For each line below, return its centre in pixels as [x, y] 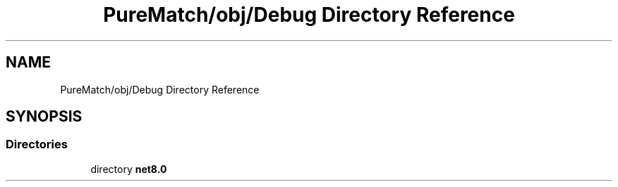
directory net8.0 [129, 169]
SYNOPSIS [44, 117]
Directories [37, 144]
